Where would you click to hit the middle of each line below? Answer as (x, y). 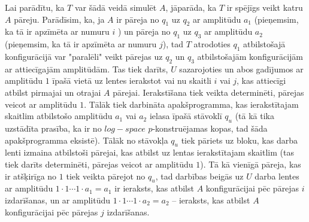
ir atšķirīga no (31, 176)
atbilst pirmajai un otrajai (53, 92)
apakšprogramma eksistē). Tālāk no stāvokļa (87, 140)
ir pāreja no (138, 19)
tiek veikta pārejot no (106, 176)
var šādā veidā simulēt (116, 7)
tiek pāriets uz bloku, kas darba (239, 140)
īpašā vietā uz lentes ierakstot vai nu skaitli (132, 80)
